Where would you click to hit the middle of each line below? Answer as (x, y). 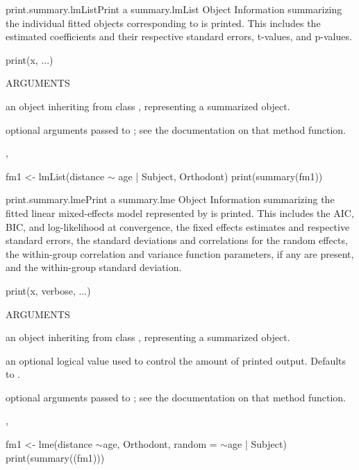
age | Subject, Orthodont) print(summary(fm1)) (220, 176)
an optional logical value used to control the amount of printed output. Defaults (176, 360)
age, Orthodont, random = (160, 444)
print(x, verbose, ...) (48, 290)
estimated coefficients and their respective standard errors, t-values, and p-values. (179, 36)
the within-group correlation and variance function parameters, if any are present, (180, 253)
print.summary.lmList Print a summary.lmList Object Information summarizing (174, 9)
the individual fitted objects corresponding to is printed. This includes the (163, 23)
